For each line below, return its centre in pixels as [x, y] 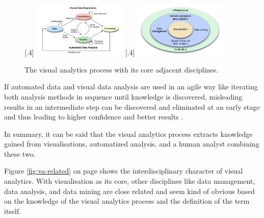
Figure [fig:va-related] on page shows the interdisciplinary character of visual [124, 171]
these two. [20, 153]
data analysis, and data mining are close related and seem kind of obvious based [129, 191]
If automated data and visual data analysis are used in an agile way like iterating [131, 87]
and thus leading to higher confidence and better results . [94, 117]
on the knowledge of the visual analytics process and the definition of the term [127, 201]
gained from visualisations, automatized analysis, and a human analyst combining [132, 144]
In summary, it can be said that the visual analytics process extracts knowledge [128, 134]
